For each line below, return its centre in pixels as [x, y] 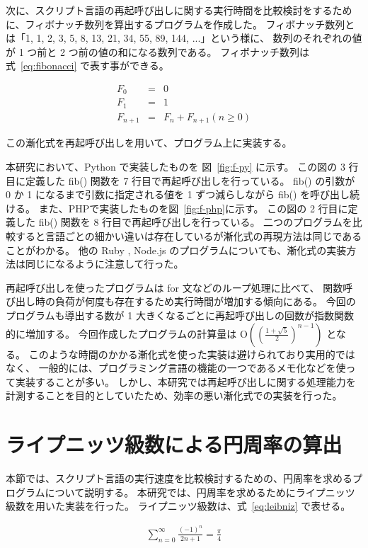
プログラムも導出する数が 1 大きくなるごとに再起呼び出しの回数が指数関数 [180, 315]
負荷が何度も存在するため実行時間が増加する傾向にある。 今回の [205, 301]
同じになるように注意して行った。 [104, 264]
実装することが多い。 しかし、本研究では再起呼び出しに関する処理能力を [185, 381]
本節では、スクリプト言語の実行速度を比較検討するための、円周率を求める [179, 478]
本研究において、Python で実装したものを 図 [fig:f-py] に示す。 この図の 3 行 [182, 167]
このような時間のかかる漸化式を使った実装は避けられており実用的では [192, 354]
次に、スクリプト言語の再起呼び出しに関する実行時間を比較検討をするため [179, 10]
